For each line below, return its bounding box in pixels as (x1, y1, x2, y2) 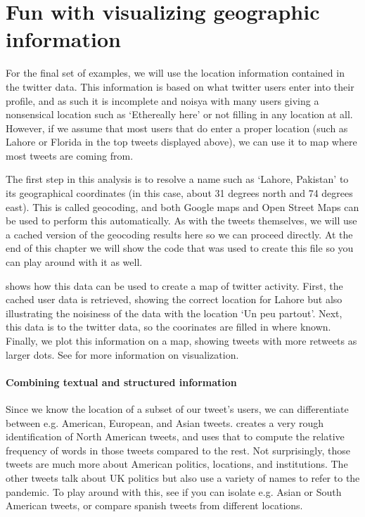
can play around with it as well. (6, 255, 143, 269)
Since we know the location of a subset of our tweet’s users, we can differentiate (6, 401, 349, 416)
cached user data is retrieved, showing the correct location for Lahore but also (6, 292, 342, 307)
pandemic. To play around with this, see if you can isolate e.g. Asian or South (6, 484, 342, 499)
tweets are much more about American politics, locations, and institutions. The (6, 457, 348, 471)
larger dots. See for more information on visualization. (6, 347, 239, 362)
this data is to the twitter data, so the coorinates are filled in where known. (6, 319, 331, 334)
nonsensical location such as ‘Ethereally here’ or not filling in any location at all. (6, 107, 353, 122)
